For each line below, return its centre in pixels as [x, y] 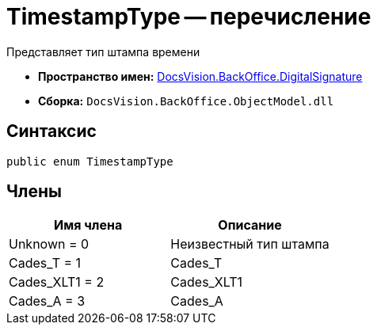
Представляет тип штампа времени [103, 51]
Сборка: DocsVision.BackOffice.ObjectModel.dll [186, 101]
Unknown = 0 [49, 244]
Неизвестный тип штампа [250, 244]
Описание [250, 225]
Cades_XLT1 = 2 [57, 282]
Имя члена [88, 225]
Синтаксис [51, 131]
